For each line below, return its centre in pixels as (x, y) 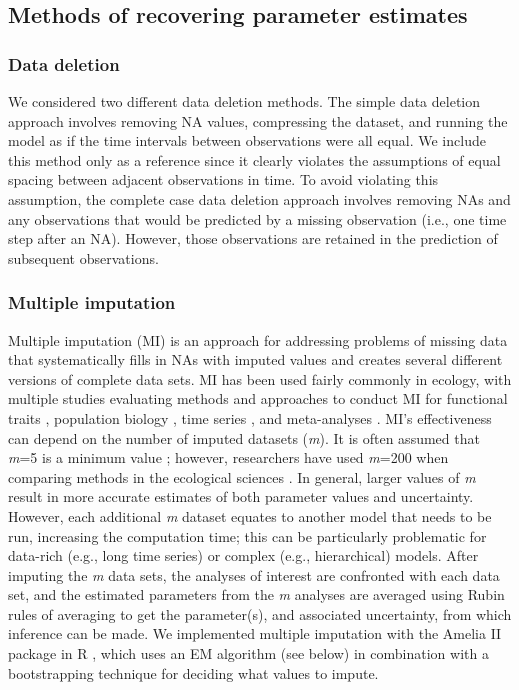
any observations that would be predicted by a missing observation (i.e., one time (257, 218)
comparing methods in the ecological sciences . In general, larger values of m (242, 476)
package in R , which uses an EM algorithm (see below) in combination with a (248, 653)
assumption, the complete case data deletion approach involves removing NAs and (259, 198)
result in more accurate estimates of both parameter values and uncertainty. (241, 496)
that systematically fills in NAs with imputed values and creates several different (255, 359)
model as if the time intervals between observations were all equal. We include (247, 140)
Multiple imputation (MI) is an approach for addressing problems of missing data (258, 339)
